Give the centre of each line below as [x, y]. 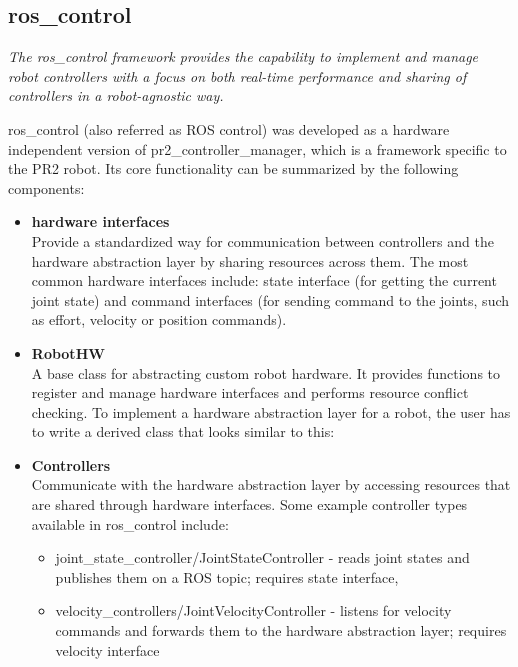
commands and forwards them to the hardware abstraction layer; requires [281, 630]
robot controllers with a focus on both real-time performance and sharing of [237, 75]
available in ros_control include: [130, 523]
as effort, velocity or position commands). [159, 319]
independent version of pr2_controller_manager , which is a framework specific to [257, 148]
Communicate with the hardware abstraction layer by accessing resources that [271, 484]
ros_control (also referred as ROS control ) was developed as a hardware [229, 128]
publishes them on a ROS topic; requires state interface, [227, 576]
